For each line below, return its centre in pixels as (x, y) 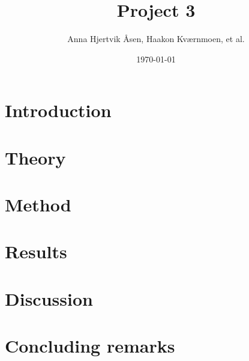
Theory (35, 157)
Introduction (58, 110)
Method (38, 205)
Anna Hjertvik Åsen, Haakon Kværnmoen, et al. (156, 39)
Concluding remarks (90, 346)
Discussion (49, 298)
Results (36, 251)
